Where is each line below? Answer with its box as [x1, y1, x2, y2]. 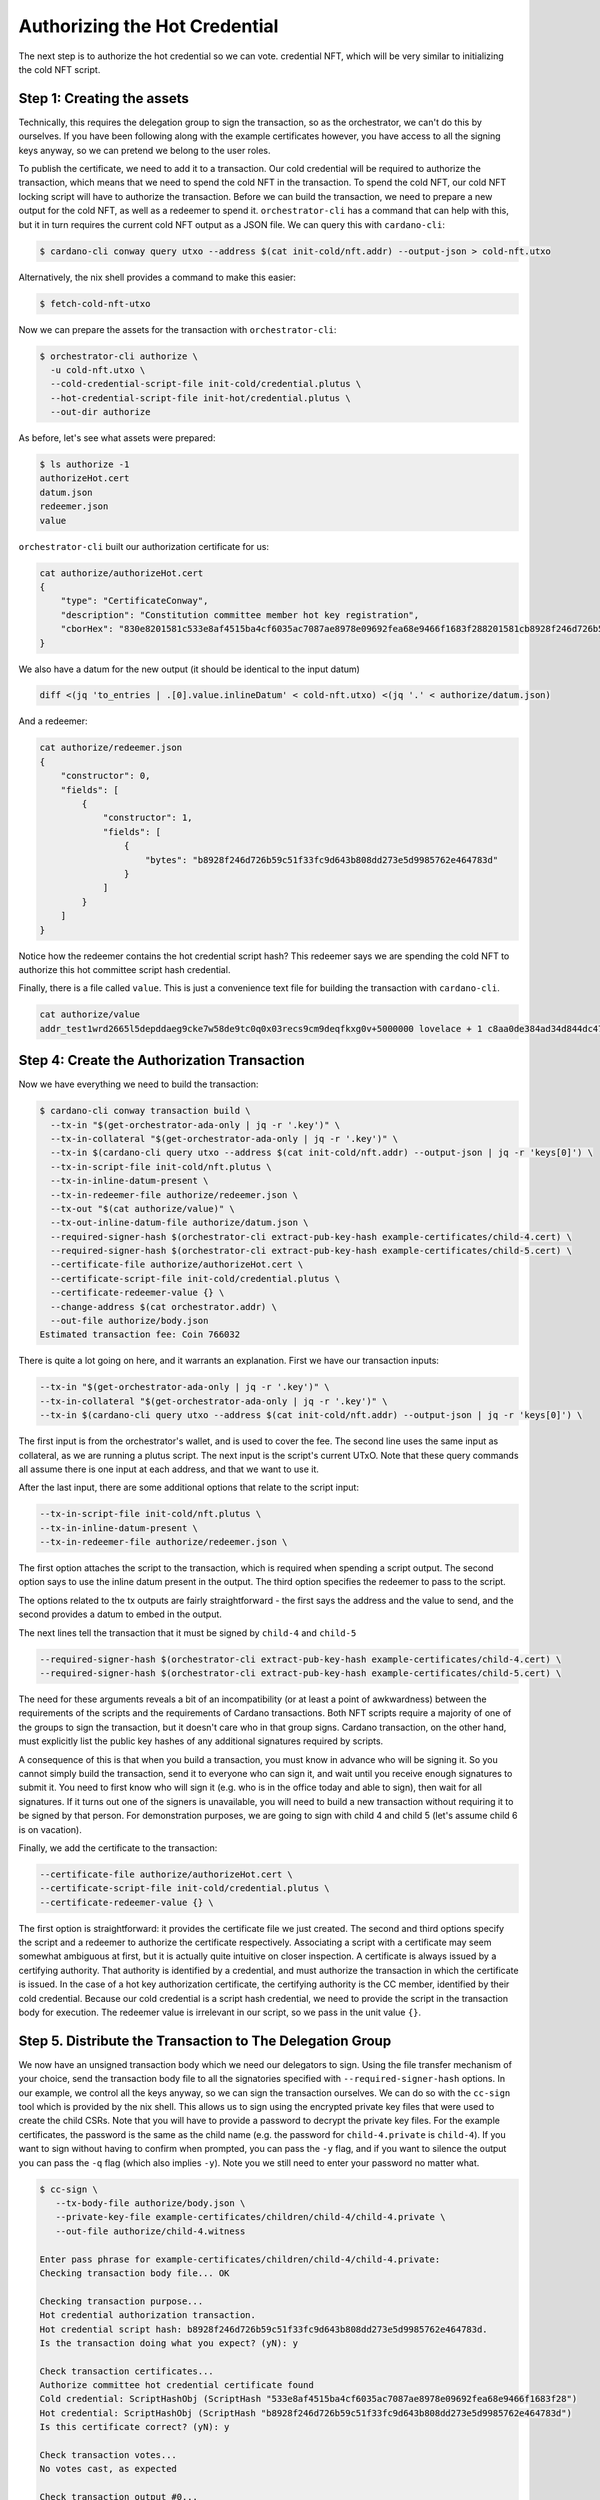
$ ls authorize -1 [39, 459, 130, 470]
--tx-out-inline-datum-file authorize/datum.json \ [50, 1217, 309, 1229]
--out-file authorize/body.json [50, 1315, 209, 1327]
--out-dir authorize [50, 406, 151, 418]
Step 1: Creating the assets [18, 90, 189, 107]
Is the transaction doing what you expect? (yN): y [39, 2337, 299, 2349]
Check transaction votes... [39, 2450, 177, 2461]
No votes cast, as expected [39, 2463, 177, 2475]
